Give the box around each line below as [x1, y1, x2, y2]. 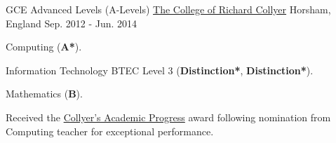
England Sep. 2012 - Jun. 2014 [6, 15, 137, 30]
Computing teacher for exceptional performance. [6, 123, 214, 138]
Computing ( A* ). [6, 39, 82, 54]
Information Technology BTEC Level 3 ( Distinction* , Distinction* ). [6, 62, 314, 77]
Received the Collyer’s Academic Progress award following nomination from [6, 109, 331, 124]
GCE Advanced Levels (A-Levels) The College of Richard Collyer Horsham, [6, 2, 331, 16]
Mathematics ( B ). [6, 86, 83, 101]
